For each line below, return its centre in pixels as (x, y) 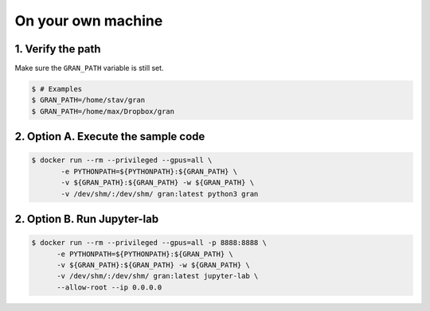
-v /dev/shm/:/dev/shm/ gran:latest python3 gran (160, 194)
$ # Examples (57, 89)
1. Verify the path (58, 49)
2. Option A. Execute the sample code (110, 136)
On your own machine (89, 21)
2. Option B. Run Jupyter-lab (87, 219)
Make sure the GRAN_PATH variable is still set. (89, 68)
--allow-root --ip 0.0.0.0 (109, 287)
